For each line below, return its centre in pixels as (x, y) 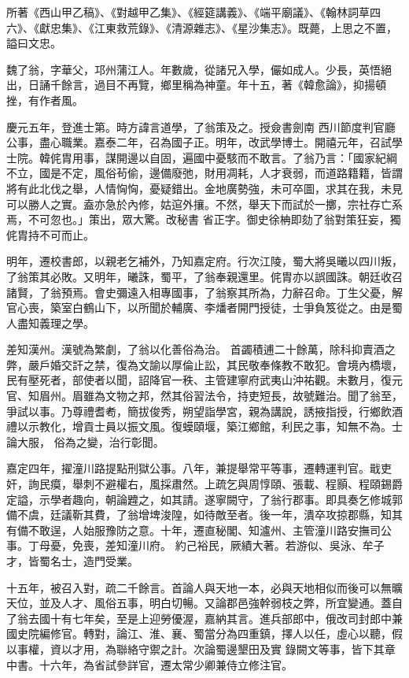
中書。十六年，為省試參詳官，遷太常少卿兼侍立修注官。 (149, 664)
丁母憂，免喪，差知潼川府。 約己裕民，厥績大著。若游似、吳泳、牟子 (206, 545)
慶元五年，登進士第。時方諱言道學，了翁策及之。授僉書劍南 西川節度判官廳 (201, 126)
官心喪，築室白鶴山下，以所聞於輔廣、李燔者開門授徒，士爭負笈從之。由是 (199, 308)
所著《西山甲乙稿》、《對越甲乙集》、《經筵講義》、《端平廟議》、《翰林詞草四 (193, 12)
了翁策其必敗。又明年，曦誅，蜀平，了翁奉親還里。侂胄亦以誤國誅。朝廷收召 (204, 276)
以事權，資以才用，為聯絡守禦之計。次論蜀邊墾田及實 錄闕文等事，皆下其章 (201, 648)
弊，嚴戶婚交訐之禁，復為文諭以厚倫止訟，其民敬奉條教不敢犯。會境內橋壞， (204, 364)
